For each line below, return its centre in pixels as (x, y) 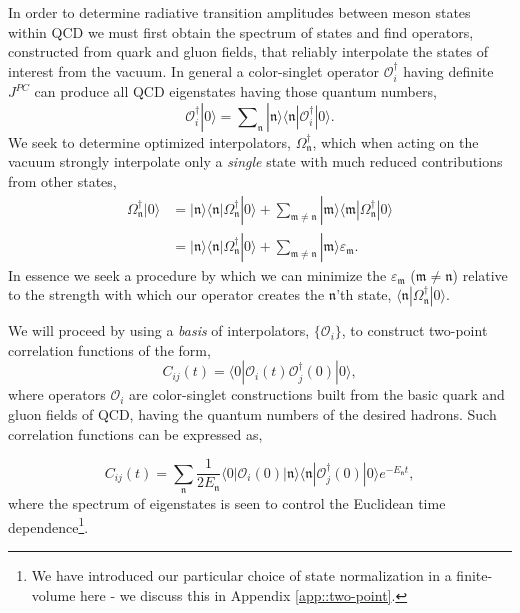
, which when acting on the (395, 141)
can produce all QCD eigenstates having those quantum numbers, (235, 91)
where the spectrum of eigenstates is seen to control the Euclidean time (227, 503)
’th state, (364, 294)
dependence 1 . (48, 525)
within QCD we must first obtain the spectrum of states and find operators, (241, 31)
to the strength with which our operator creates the (166, 294)
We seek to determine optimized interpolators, (149, 141)
